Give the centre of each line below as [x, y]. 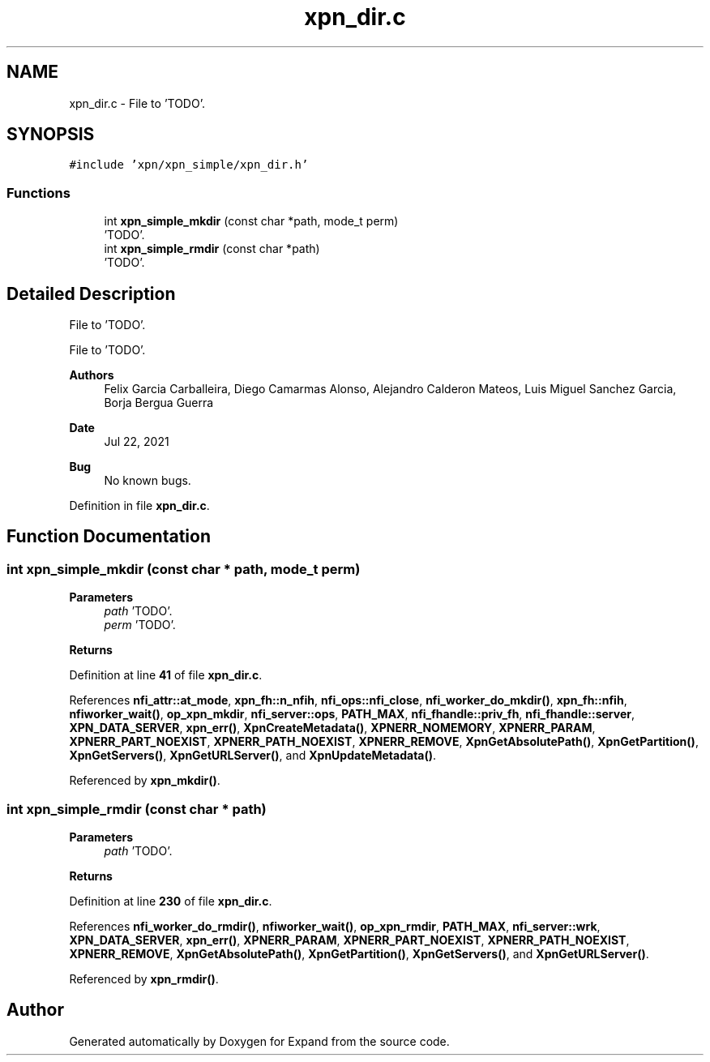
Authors [92, 375]
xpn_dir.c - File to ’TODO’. [137, 103]
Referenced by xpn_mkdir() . [145, 781]
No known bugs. [148, 481]
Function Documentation [109, 537]
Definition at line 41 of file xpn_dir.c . [166, 675]
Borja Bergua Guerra [159, 403]
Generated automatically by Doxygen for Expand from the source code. [259, 1041]
